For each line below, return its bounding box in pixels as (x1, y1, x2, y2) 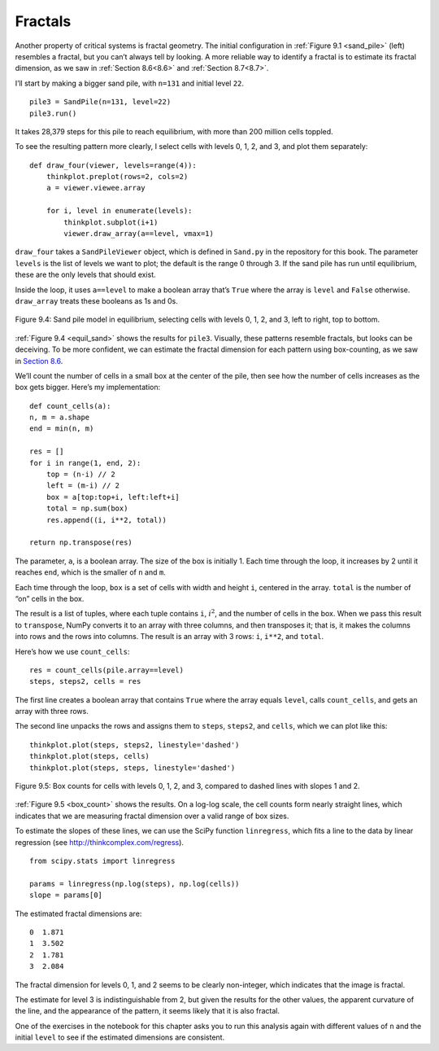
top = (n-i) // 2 (46, 470, 115, 480)
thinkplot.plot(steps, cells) (29, 751, 150, 761)
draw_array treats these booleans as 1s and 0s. (15, 296, 178, 305)
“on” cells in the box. (15, 593, 85, 603)
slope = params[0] (29, 891, 103, 900)
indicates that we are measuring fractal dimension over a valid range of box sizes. (15, 811, 289, 821)
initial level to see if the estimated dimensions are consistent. (15, 1032, 225, 1042)
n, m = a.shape (29, 413, 90, 423)
